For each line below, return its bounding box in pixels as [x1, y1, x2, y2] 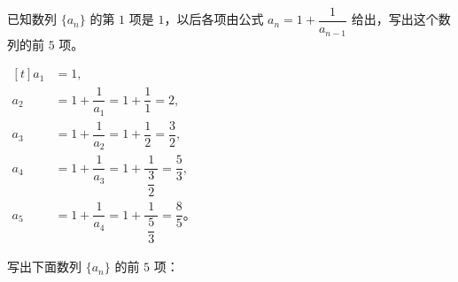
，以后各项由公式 [164, 10, 264, 28]
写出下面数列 [7, 257, 82, 276]
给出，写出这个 [351, 10, 439, 28]
